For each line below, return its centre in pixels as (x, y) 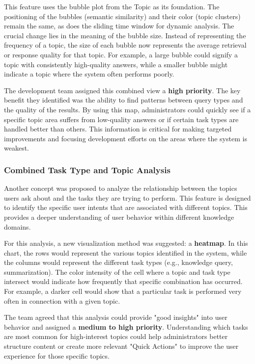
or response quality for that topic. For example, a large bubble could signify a (121, 54)
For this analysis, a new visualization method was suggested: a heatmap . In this (126, 243)
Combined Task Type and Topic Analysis (87, 169)
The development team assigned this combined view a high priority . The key (122, 90)
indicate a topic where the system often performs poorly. (89, 74)
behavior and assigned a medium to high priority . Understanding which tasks (126, 326)
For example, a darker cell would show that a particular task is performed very (123, 291)
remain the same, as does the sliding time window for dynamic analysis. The (119, 26)
